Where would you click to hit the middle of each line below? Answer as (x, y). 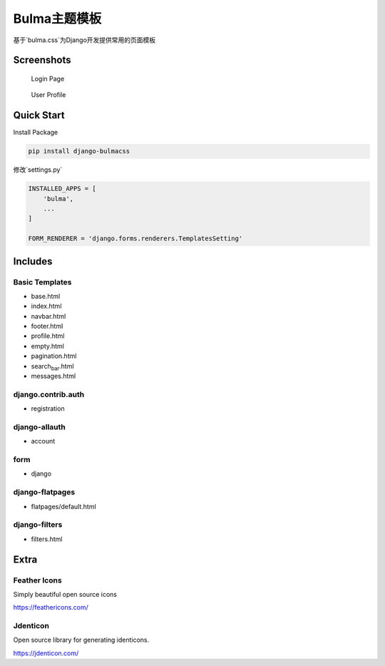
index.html (46, 306)
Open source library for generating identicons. (81, 640)
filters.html (47, 539)
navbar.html (48, 316)
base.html (46, 296)
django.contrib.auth (49, 394)
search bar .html (52, 367)
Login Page (48, 78)
